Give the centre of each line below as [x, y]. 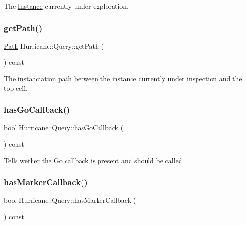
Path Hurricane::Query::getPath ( [54, 45]
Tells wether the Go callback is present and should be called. [94, 160]
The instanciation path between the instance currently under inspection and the [123, 78]
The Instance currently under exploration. [66, 6]
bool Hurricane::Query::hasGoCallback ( [64, 128]
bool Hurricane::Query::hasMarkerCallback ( [70, 200]
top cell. [16, 88]
